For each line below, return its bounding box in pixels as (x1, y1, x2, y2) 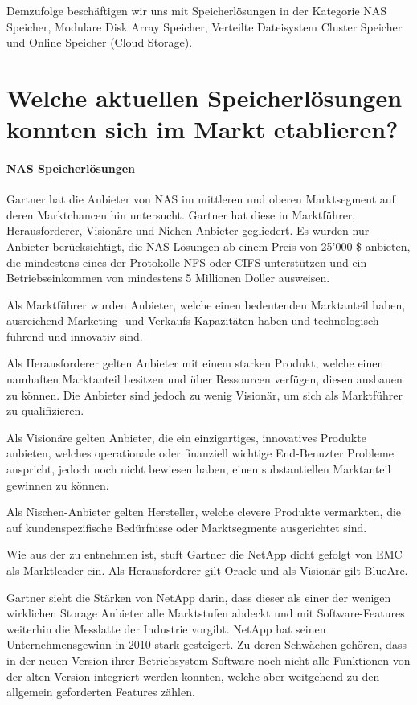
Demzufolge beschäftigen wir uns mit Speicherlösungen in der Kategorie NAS (6, 2, 387, 18)
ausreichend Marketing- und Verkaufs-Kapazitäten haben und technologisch (6, 312, 379, 329)
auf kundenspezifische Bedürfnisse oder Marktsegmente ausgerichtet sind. (6, 519, 367, 535)
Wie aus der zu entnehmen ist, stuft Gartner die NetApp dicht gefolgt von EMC (6, 546, 403, 563)
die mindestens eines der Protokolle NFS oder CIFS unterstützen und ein (6, 253, 367, 270)
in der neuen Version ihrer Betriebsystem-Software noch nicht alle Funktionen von (6, 651, 411, 668)
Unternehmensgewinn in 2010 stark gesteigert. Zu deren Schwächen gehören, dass (6, 636, 407, 653)
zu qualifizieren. (6, 402, 84, 419)
